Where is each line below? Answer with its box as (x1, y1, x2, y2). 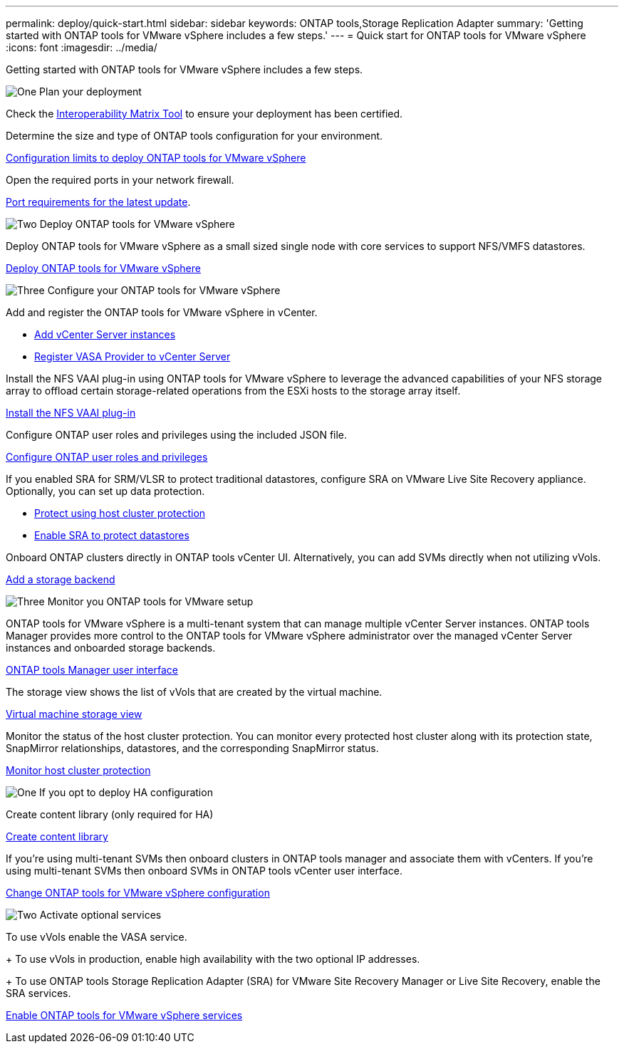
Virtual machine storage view (6, 708, 142, 720)
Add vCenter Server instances (34, 328, 176, 340)
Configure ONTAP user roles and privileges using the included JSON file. (6, 429, 348, 441)
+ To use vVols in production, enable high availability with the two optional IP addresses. (6, 953, 420, 965)
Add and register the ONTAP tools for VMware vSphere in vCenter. (6, 306, 318, 318)
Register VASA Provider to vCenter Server (34, 350, 231, 362)
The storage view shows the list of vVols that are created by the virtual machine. (6, 686, 383, 698)
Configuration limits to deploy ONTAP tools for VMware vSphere (6, 152, 306, 164)
